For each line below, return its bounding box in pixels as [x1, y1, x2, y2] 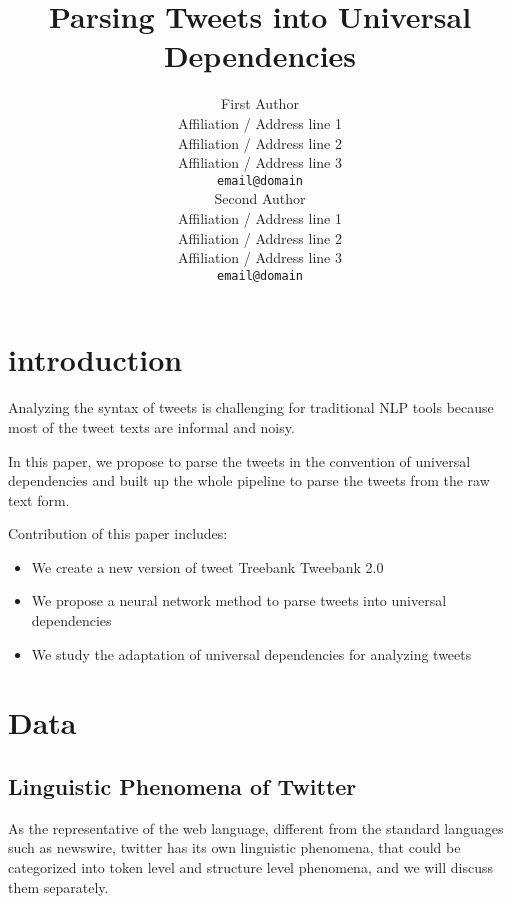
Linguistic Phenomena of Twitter [8, 771, 357, 802]
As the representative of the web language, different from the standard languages [8, 817, 504, 838]
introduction [8, 339, 183, 380]
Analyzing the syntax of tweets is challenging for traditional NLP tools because [8, 397, 494, 418]
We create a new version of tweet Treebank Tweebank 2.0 [31, 556, 384, 577]
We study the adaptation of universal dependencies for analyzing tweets [31, 643, 472, 664]
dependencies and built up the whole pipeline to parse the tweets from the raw [8, 470, 490, 491]
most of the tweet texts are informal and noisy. [8, 416, 295, 437]
